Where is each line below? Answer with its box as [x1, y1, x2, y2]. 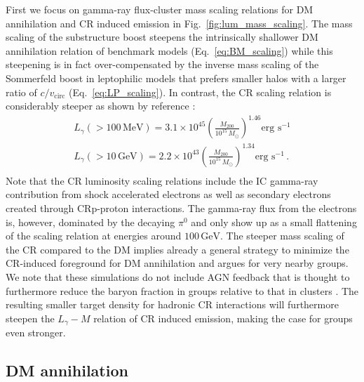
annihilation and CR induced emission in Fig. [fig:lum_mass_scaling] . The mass [6, 15, 353, 30]
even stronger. [6, 325, 66, 340]
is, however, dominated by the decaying [6, 214, 175, 229]
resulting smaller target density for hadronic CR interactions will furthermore [6, 297, 339, 312]
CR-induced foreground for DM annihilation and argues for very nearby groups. [6, 256, 349, 270]
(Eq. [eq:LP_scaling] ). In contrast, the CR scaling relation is [69, 84, 332, 99]
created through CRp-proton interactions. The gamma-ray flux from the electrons [6, 201, 357, 216]
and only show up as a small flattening [191, 214, 357, 229]
